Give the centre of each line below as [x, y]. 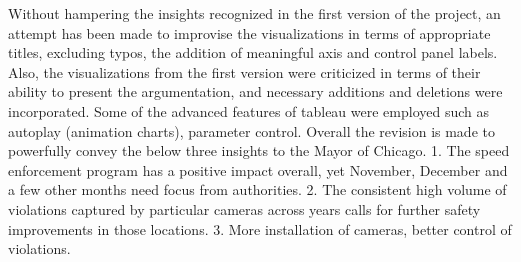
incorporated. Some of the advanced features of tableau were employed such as [249, 110]
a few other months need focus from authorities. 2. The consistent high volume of [257, 189]
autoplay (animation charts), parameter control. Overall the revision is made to [251, 130]
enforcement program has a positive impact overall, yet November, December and [258, 169]
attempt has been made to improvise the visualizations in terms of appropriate [249, 32]
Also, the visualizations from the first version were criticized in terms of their [244, 71]
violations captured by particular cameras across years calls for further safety [244, 208]
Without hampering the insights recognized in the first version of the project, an [254, 13]
